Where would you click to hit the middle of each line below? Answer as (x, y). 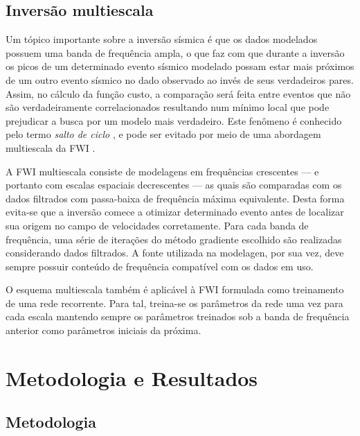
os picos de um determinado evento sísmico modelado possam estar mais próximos (180, 66)
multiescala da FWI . (51, 147)
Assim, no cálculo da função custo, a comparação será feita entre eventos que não (178, 93)
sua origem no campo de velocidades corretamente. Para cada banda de (157, 225)
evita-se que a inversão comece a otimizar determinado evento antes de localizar (175, 212)
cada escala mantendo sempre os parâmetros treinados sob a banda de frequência (178, 316)
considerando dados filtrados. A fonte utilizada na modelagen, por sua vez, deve (175, 253)
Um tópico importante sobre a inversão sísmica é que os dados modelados (162, 39)
